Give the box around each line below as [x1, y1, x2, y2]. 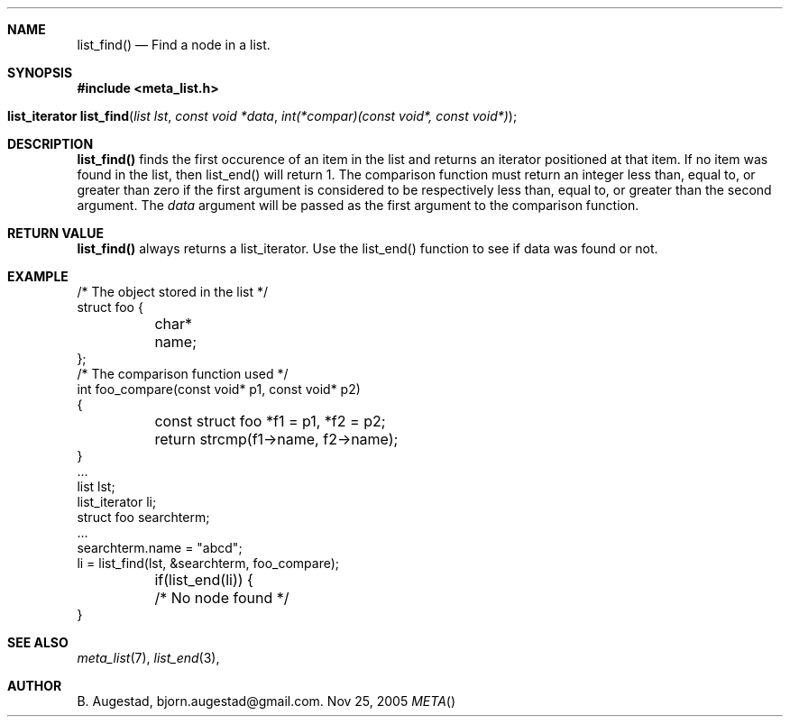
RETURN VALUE [7, 225, 104, 241]
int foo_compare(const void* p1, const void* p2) [77, 381, 361, 397]
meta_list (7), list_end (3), [77, 650, 220, 665]
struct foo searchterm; [77, 509, 210, 525]
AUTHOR [7, 678, 62, 693]
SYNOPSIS [7, 65, 73, 80]
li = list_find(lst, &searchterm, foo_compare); [77, 555, 340, 571]
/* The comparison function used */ [77, 366, 289, 381]
